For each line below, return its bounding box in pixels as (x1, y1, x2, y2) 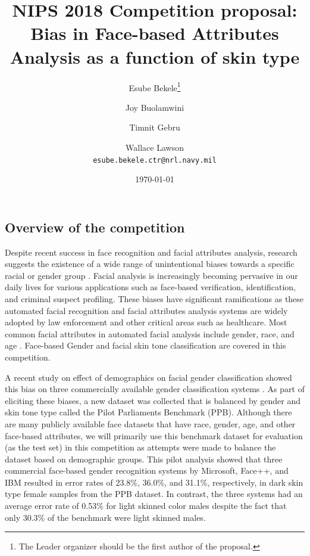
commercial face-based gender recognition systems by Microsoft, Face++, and (5, 464, 289, 477)
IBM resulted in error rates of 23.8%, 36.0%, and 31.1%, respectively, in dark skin (5, 476, 303, 488)
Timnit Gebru (129, 121, 180, 133)
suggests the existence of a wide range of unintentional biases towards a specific (5, 257, 295, 270)
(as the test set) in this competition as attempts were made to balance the (5, 441, 276, 454)
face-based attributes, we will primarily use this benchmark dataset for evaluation (5, 429, 303, 442)
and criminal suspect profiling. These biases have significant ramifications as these (5, 292, 304, 305)
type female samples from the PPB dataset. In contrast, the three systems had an (5, 487, 303, 500)
